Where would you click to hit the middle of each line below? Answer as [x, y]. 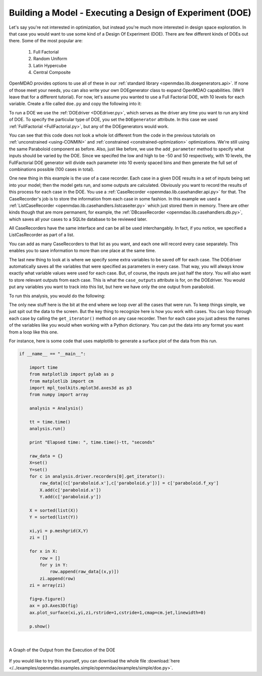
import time [44, 367]
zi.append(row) [58, 578]
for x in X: [44, 551]
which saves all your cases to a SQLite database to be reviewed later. [78, 219]
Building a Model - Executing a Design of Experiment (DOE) [130, 13]
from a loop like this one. [33, 332]
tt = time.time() [50, 422]
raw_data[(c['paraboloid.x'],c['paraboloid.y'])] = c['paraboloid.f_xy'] [129, 483]
